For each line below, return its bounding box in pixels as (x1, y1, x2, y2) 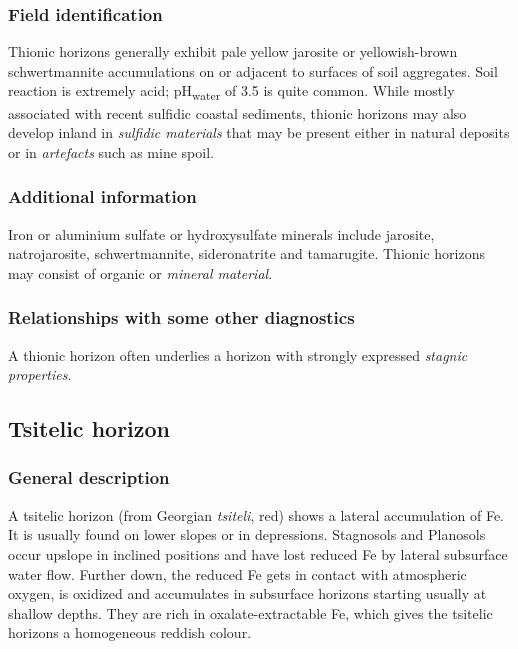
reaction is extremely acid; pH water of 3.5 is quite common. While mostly (8, 80, 455, 104)
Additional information (8, 184, 197, 209)
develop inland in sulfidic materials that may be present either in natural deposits (8, 122, 510, 143)
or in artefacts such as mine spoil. (8, 141, 214, 162)
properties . (8, 364, 72, 385)
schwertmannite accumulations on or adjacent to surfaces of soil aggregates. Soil (8, 60, 498, 81)
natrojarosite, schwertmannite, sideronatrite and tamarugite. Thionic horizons (8, 243, 486, 264)
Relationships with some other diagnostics (8, 305, 355, 330)
